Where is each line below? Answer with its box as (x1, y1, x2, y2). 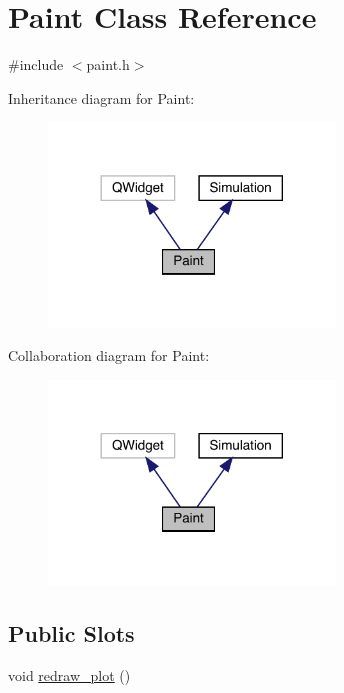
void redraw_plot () (8, 665, 131, 686)
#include (8, 54, 64, 75)
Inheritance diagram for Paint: (8, 87, 195, 108)
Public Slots (8, 618, 135, 649)
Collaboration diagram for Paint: (8, 345, 210, 366)
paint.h (86, 54, 130, 75)
